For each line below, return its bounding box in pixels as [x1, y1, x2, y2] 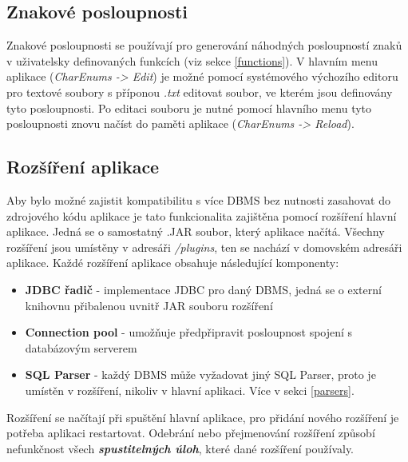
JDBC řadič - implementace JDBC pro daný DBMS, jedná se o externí [25, 281, 382, 297]
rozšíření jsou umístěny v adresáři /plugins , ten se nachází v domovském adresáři [6, 238, 402, 255]
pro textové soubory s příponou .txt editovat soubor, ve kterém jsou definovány [6, 83, 393, 100]
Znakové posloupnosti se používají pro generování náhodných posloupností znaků [6, 37, 402, 54]
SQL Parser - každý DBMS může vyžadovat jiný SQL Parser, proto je [25, 366, 376, 383]
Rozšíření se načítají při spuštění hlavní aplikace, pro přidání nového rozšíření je [6, 408, 399, 425]
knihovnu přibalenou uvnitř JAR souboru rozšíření [25, 297, 273, 313]
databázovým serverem [25, 339, 137, 356]
